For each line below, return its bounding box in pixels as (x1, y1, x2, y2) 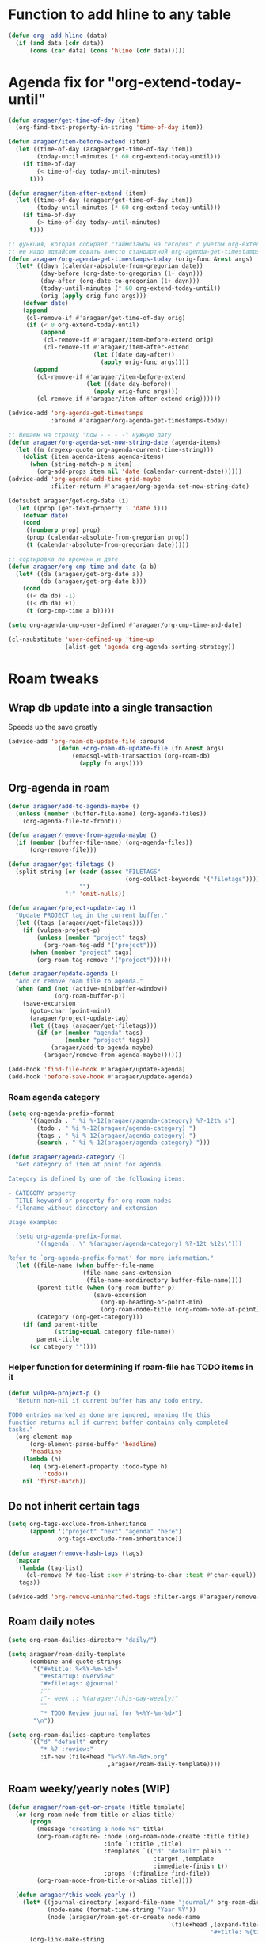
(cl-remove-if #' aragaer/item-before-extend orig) (43, 336, 215, 344)
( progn (28, 1818, 51, 1826)
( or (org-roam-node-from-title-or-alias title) (15, 1811, 176, 1819)
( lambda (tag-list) (18, 1563, 83, 1572)
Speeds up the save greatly (8, 722, 97, 731)
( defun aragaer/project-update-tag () (8, 904, 136, 912)
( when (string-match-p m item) (28, 460, 133, 468)
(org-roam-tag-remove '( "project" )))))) (36, 956, 172, 964)
